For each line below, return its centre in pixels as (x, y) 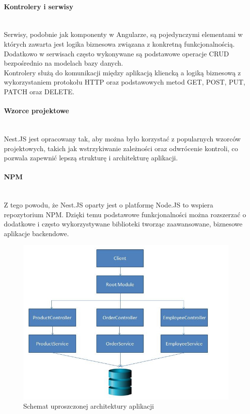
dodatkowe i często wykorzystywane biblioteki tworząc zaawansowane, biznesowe (123, 224)
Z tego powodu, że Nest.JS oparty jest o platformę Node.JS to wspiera (109, 205)
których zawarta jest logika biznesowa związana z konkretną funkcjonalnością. (119, 43)
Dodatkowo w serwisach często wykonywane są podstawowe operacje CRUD (117, 53)
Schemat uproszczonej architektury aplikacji (89, 406)
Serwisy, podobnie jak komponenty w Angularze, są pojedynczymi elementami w (123, 34)
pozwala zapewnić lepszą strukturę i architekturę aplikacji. (91, 158)
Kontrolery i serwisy (39, 6)
